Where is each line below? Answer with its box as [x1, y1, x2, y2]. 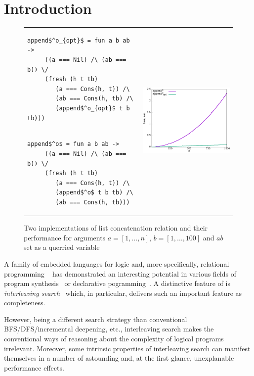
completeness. [4, 297, 45, 308]
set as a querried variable [24, 242, 100, 252]
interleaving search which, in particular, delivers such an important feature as [4, 287, 242, 298]
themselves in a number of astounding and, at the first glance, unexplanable [4, 353, 234, 363]
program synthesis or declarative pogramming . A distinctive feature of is [4, 278, 230, 288]
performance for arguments [24, 232, 106, 242]
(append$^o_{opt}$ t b [55, 105, 130, 112]
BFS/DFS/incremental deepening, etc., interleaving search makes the [4, 324, 214, 334]
